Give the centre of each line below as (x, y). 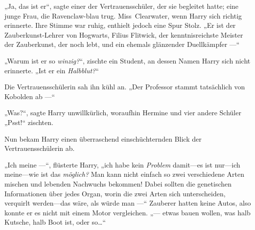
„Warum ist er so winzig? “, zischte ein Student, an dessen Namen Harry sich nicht (127, 60)
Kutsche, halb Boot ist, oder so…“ (55, 222)
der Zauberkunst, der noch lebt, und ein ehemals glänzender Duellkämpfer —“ (122, 44)
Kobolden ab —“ (30, 96)
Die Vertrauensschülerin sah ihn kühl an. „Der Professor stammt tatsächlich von (125, 87)
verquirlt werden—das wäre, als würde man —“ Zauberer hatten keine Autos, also (128, 203)
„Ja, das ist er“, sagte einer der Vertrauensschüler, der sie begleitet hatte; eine (122, 6)
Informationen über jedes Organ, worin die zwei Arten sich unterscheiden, (115, 193)
